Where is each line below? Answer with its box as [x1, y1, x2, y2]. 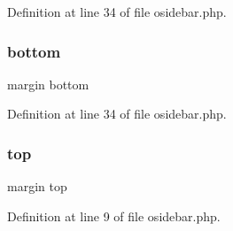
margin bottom [7, 74, 89, 93]
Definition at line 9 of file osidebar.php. [7, 206, 221, 225]
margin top [7, 177, 67, 196]
